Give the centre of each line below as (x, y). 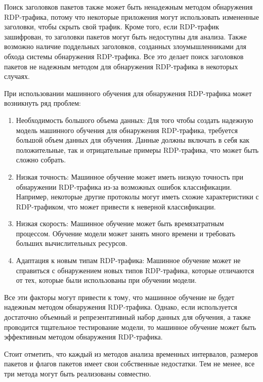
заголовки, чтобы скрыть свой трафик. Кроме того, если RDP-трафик (112, 27)
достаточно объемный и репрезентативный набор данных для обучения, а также (127, 317)
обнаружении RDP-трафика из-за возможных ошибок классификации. (124, 186)
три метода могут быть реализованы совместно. (78, 373)
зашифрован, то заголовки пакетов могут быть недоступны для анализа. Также (125, 36)
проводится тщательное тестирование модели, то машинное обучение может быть (130, 327)
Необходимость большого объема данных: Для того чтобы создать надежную (135, 120)
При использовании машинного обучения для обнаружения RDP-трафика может (128, 93)
